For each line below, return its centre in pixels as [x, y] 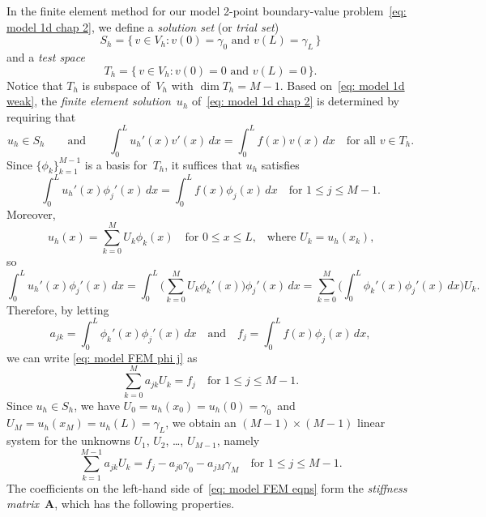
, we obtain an [201, 423]
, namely [238, 440]
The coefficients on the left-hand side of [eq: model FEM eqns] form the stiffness [207, 487]
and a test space [46, 56]
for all [361, 141]
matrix [23, 504]
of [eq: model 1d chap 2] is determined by [295, 101]
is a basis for [116, 164]
